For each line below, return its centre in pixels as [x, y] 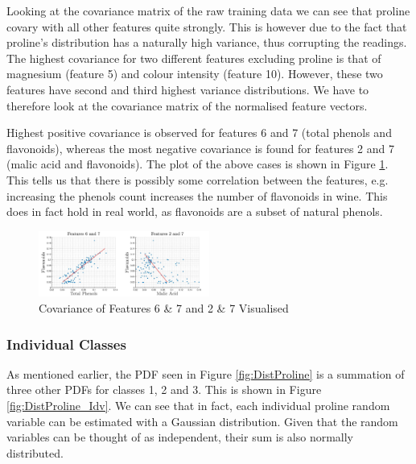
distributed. [35, 452]
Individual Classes [66, 344]
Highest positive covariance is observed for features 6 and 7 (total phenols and [199, 133]
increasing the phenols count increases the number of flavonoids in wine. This [197, 195]
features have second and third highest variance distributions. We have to [188, 89]
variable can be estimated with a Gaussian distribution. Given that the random [202, 421]
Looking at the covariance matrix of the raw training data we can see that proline [208, 10]
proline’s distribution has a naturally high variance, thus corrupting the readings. [207, 42]
